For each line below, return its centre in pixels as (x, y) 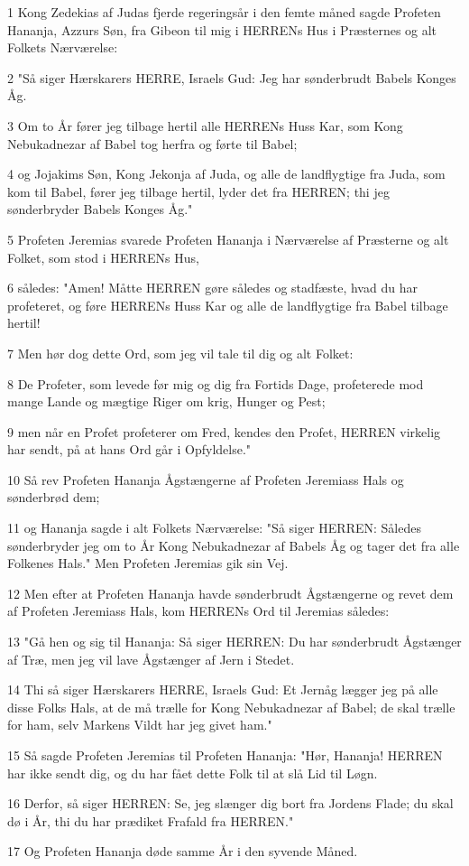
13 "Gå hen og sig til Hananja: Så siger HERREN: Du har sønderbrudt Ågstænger (234, 642)
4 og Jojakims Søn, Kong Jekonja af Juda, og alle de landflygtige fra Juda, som (226, 174)
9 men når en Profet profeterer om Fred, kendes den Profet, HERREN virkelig (224, 431)
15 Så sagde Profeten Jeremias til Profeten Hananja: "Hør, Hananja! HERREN (225, 755)
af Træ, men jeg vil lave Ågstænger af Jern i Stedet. (151, 659)
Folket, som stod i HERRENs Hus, (103, 257)
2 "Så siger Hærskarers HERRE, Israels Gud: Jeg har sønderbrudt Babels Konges (232, 77)
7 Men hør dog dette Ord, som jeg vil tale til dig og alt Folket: (180, 353)
